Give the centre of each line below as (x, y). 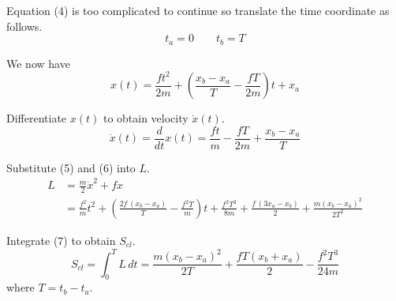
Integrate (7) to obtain (61, 240)
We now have (38, 63)
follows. (24, 26)
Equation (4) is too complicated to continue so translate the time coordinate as (198, 10)
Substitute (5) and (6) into (71, 167)
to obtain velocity (146, 118)
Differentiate (37, 118)
